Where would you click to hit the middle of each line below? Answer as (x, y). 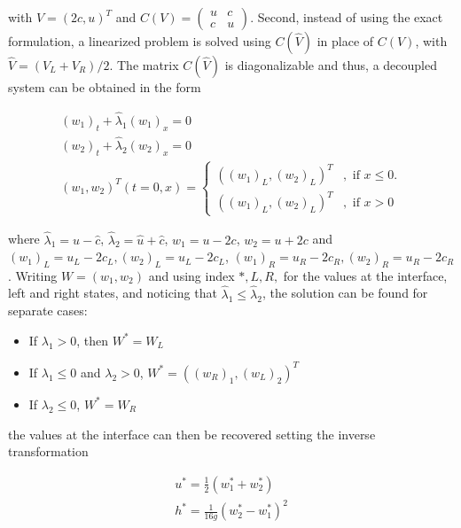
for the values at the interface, (365, 275)
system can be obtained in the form (105, 87)
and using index (191, 275)
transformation (48, 451)
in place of (345, 41)
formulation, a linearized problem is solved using (140, 41)
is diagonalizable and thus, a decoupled (331, 65)
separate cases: (48, 311)
